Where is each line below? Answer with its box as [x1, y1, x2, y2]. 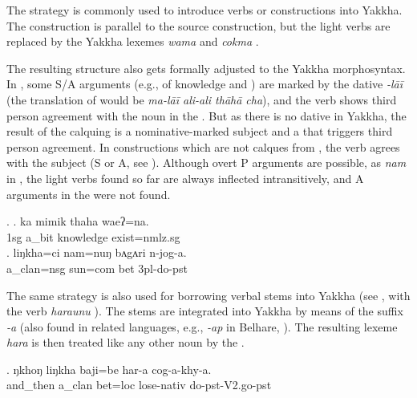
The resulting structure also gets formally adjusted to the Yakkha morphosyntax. [6, 59, 406, 76]
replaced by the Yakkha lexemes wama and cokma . [6, 33, 259, 50]
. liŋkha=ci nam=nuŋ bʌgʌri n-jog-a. [6, 244, 187, 261]
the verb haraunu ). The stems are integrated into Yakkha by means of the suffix [6, 303, 403, 319]
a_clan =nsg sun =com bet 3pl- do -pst [6, 259, 188, 276]
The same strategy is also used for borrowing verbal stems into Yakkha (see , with [6, 286, 411, 303]
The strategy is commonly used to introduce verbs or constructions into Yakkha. [6, 2, 403, 18]
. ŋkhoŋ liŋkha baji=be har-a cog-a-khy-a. [6, 360, 212, 377]
